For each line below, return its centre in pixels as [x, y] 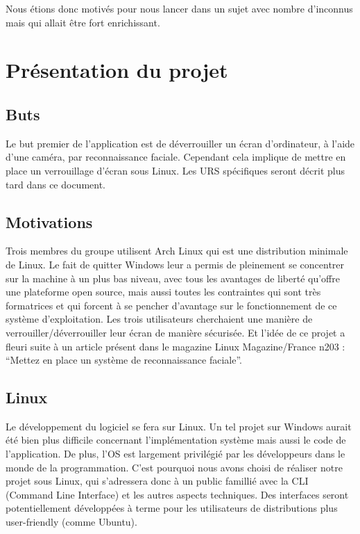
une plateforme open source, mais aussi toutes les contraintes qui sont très [163, 292]
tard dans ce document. [56, 184]
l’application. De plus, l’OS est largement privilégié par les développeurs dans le [175, 454]
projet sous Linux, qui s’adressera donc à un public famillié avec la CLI [157, 481]
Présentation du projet [117, 70]
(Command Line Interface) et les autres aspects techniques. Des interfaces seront [177, 494]
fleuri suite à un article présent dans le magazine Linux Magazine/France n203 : [175, 346]
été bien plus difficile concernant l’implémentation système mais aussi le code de [176, 440]
